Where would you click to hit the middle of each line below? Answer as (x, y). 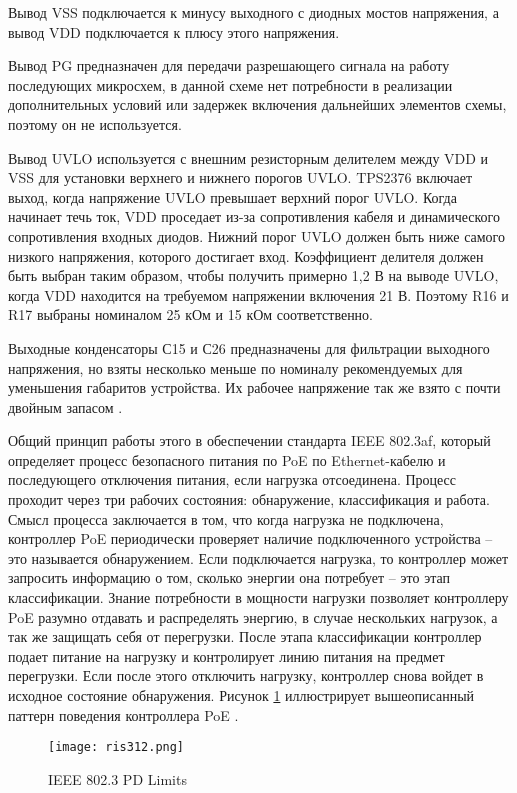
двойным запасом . (65, 406)
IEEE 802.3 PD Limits (117, 778)
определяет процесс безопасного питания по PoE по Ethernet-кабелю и (227, 459)
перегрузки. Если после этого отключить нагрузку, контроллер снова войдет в (246, 675)
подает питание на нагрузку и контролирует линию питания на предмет (226, 655)
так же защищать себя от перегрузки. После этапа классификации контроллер (245, 636)
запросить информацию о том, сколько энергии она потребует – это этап (229, 577)
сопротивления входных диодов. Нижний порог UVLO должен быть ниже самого (256, 235)
